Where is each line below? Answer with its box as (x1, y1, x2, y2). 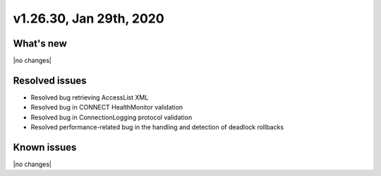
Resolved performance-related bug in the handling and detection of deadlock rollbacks (30, 123, 284, 131)
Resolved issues (13, 74, 87, 86)
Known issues (13, 141, 77, 153)
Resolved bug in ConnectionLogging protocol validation (30, 113, 193, 122)
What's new (13, 37, 67, 49)
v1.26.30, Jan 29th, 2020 (13, 11, 165, 26)
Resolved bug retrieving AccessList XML (30, 93, 149, 102)
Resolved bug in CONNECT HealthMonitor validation (30, 103, 183, 112)
